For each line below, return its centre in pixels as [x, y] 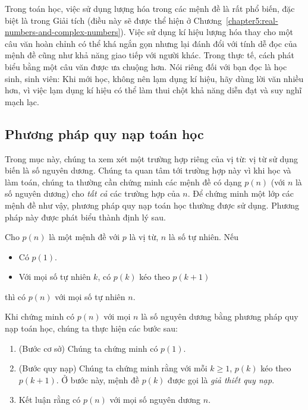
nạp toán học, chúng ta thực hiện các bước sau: [91, 328]
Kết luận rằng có [50, 400]
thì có [15, 296]
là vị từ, [144, 237]
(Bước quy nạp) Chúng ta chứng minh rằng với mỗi [113, 368]
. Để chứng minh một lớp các [241, 193]
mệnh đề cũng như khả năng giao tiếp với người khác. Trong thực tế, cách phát [150, 55]
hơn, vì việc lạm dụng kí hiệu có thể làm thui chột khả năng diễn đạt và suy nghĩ [153, 90]
